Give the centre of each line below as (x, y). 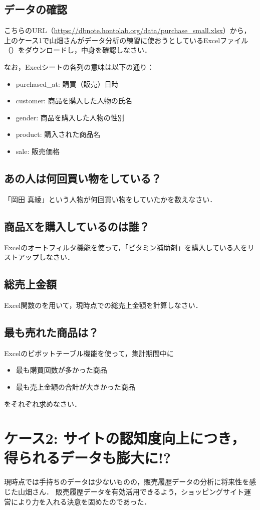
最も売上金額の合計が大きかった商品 (75, 386)
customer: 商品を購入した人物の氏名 (74, 101)
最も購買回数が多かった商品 (61, 370)
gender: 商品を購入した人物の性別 (70, 117)
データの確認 (36, 9)
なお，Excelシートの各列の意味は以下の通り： (79, 66)
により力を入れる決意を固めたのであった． (81, 501)
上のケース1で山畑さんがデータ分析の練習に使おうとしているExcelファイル (126, 40)
